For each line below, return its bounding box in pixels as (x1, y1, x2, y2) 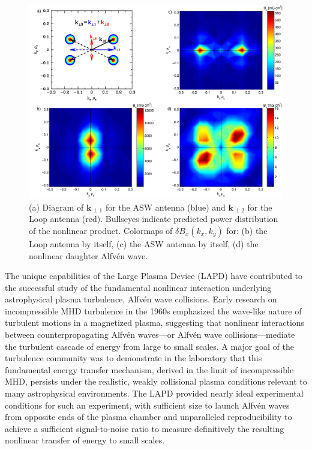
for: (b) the (226, 224, 268, 236)
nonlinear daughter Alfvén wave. (29, 249, 148, 262)
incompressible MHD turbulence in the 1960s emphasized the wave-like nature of (5, 304, 302, 317)
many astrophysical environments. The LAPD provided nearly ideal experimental (5, 387, 304, 400)
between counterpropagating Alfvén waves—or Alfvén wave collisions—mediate (5, 328, 295, 341)
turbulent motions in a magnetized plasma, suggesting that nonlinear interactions (5, 316, 305, 329)
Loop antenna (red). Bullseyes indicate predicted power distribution (29, 212, 278, 225)
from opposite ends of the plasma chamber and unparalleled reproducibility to (5, 410, 292, 423)
